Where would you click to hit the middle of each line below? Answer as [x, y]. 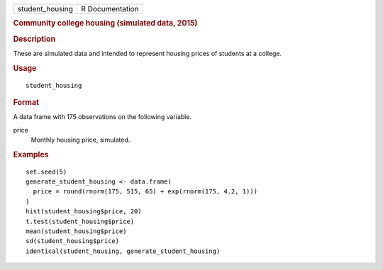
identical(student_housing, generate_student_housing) [123, 251]
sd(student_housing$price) [73, 241]
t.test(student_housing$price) [80, 221]
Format [26, 102]
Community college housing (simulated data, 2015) [105, 23]
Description [34, 39]
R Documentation [110, 9]
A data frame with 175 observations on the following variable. [102, 117]
